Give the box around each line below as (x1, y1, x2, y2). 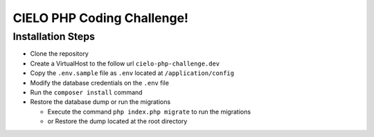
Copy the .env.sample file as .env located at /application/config (30, 69, 235, 77)
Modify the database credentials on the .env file (30, 78, 170, 87)
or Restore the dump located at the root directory (47, 117, 188, 125)
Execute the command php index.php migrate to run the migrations (47, 107, 251, 116)
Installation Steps (12, 30, 96, 43)
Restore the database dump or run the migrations (30, 98, 171, 106)
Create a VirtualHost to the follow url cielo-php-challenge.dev (30, 59, 220, 67)
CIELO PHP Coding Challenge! (12, 10, 189, 25)
